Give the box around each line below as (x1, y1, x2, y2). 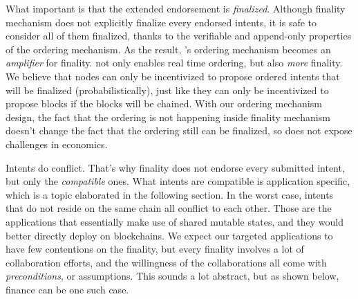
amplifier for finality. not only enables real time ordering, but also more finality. (6, 55, 343, 70)
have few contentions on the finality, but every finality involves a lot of (6, 242, 304, 256)
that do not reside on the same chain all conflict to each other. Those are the (6, 201, 332, 215)
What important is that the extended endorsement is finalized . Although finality (6, 1, 346, 15)
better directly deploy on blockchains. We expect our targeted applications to (6, 228, 333, 242)
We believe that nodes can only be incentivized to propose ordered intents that (6, 69, 340, 83)
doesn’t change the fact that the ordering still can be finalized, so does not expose (6, 123, 352, 138)
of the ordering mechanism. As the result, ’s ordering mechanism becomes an (6, 42, 331, 56)
